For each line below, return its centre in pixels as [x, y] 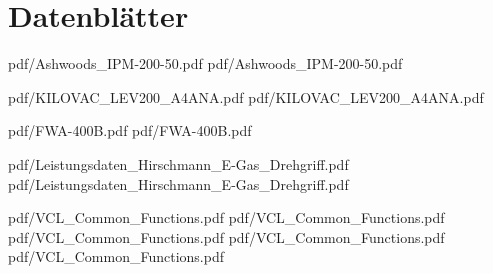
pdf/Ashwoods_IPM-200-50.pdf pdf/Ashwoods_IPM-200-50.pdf [205, 63]
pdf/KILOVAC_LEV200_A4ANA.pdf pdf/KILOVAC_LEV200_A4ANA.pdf [246, 96]
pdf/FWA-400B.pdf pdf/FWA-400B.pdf [130, 130]
